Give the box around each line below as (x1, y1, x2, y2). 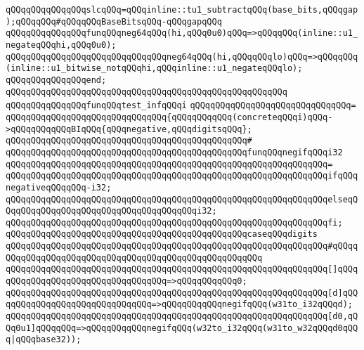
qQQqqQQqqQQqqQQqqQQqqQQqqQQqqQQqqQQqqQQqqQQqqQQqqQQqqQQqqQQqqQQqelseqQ (6, 194, 358, 205)
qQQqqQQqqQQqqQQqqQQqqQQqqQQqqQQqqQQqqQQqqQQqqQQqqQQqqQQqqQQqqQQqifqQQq (6, 171, 358, 181)
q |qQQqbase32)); (6, 335, 82, 345)
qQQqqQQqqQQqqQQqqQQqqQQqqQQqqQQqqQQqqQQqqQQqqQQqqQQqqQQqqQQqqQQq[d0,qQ (6, 311, 358, 322)
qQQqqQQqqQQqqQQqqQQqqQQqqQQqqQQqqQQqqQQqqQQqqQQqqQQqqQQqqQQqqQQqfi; (6, 217, 343, 228)
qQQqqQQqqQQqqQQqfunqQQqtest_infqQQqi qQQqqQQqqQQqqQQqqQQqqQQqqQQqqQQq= (6, 101, 356, 111)
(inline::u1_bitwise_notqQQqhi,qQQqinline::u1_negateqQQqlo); (6, 63, 303, 74)
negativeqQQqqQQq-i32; (6, 182, 112, 193)
